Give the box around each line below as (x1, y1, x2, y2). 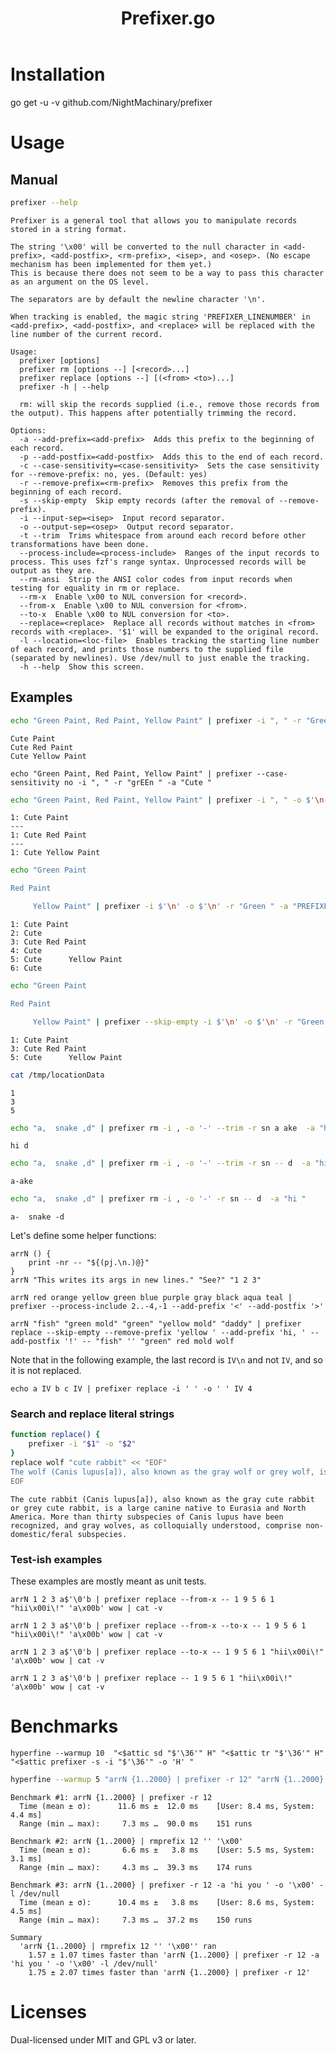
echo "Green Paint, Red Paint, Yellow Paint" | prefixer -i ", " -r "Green (10, 715, 333, 726)
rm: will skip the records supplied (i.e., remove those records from (19, 399, 320, 409)
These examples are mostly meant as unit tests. (10, 1575, 207, 1587)
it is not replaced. (10, 1365, 82, 1377)
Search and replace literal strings (10, 1407, 175, 1421)
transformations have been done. (10, 539, 150, 549)
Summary (10, 1932, 43, 1942)
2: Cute (10, 928, 43, 938)
